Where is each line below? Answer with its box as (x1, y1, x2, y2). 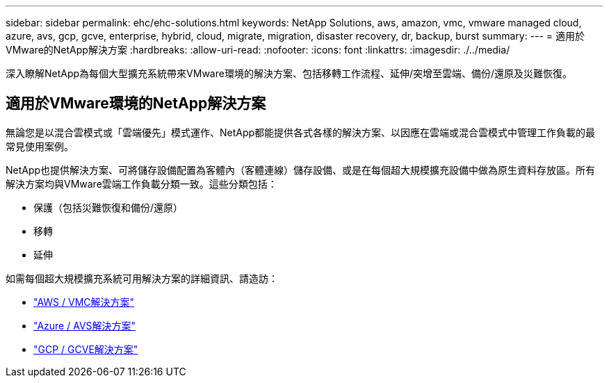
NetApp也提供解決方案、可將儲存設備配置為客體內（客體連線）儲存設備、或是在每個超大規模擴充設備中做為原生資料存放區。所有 (6, 163, 596, 176)
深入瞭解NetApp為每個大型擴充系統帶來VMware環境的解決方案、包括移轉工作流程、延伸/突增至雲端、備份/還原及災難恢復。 (6, 67, 573, 79)
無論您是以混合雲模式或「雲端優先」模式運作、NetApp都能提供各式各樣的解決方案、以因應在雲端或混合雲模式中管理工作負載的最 (6, 126, 596, 138)
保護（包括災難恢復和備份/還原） (33, 201, 184, 213)
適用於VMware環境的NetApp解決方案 (6, 95, 266, 113)
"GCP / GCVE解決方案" (33, 343, 138, 355)
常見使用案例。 (6, 140, 74, 152)
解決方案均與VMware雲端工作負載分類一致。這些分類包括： (6, 177, 277, 190)
